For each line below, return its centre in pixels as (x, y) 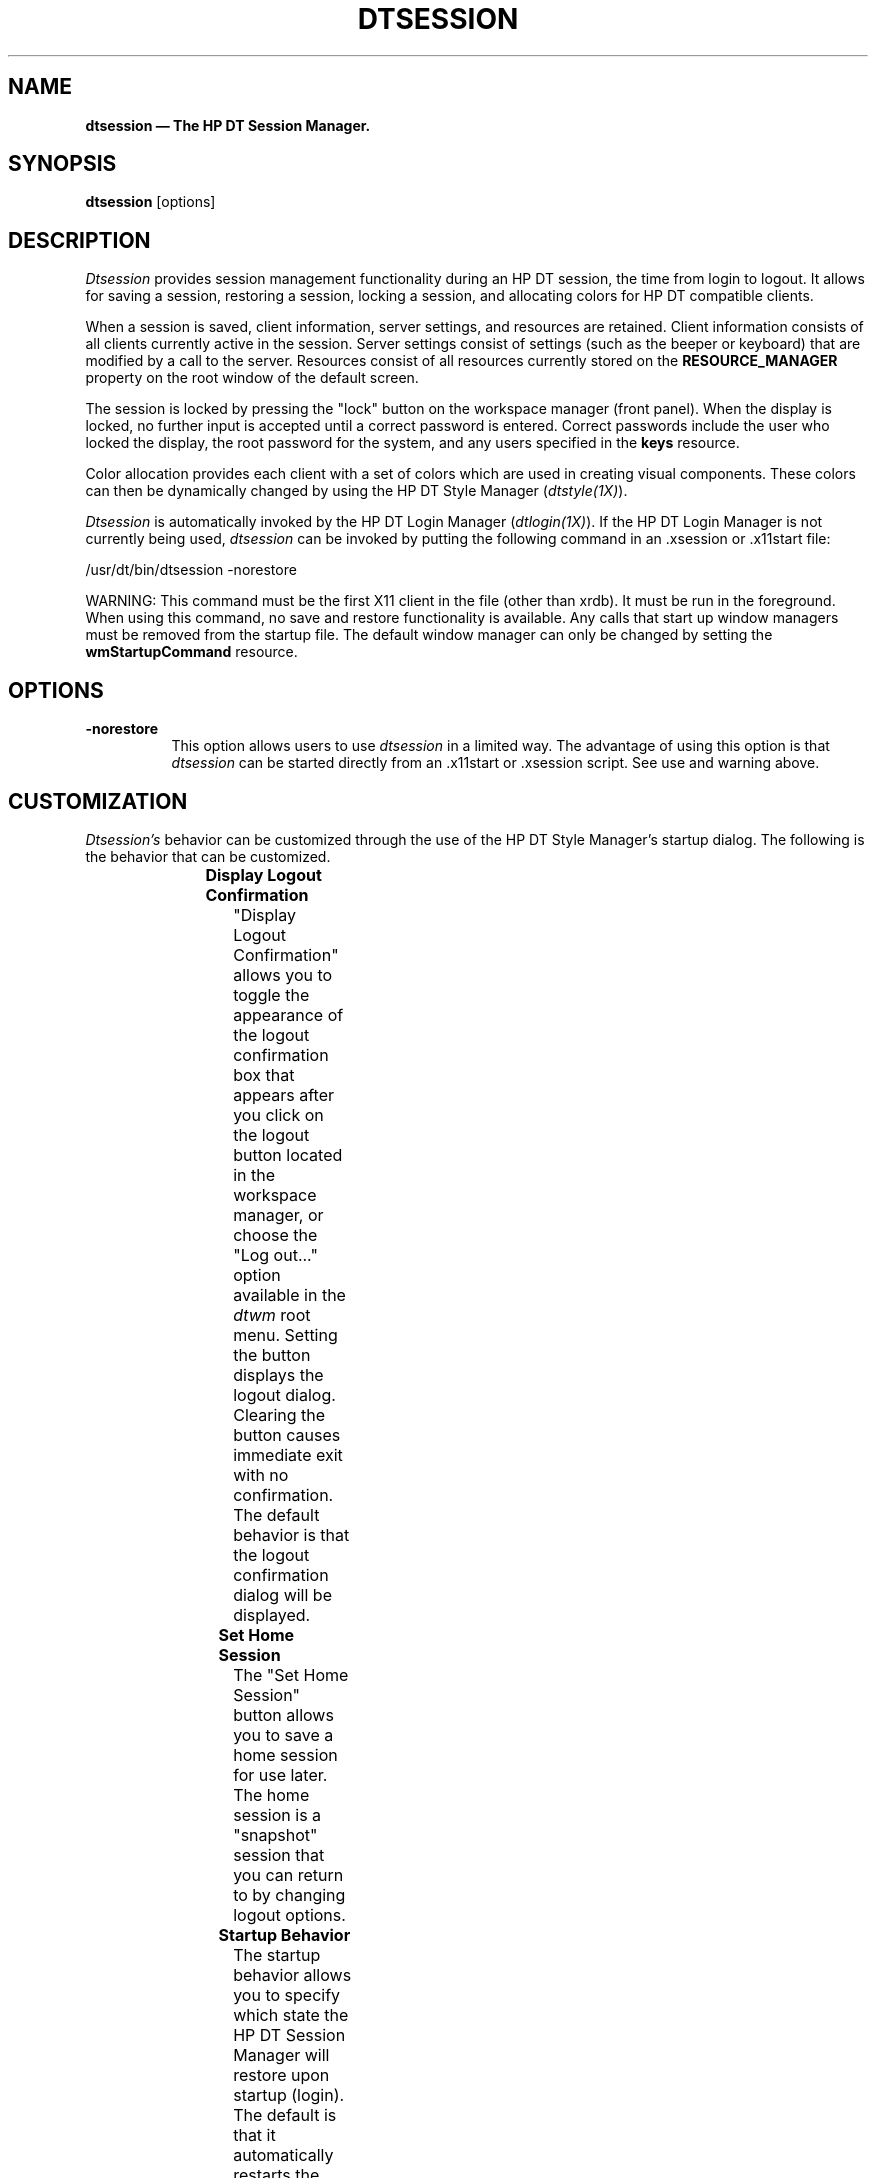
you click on (278, 1114)
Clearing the (279, 1414)
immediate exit (288, 1454)
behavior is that (291, 1534)
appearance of (288, 1014)
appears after (283, 1094)
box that (264, 1074)
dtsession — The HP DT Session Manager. (228, 125)
